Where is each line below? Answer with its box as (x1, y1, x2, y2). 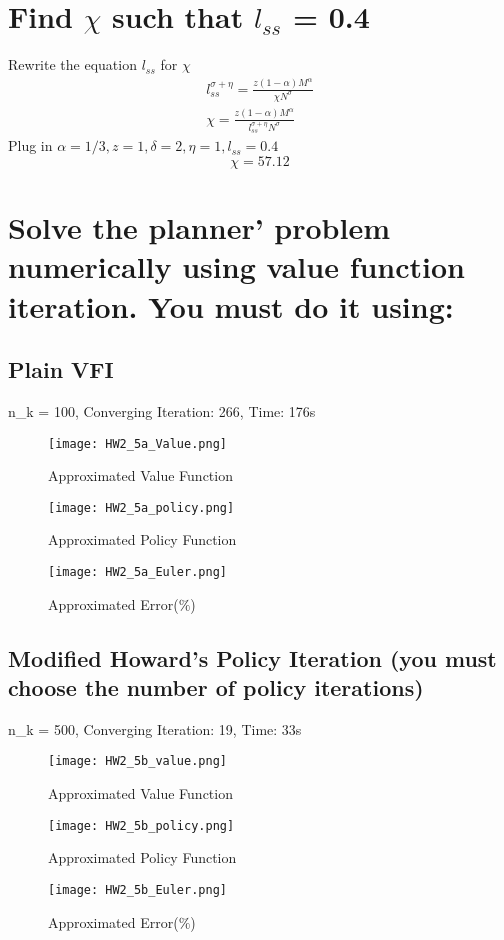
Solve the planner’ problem (8, 207, 391, 248)
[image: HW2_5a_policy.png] (48, 500, 235, 515)
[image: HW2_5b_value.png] (48, 754, 227, 769)
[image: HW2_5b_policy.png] (48, 818, 235, 833)
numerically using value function (8, 246, 465, 287)
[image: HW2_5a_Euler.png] (48, 565, 227, 580)
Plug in (8, 135, 53, 156)
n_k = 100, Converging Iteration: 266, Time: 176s (8, 400, 316, 421)
